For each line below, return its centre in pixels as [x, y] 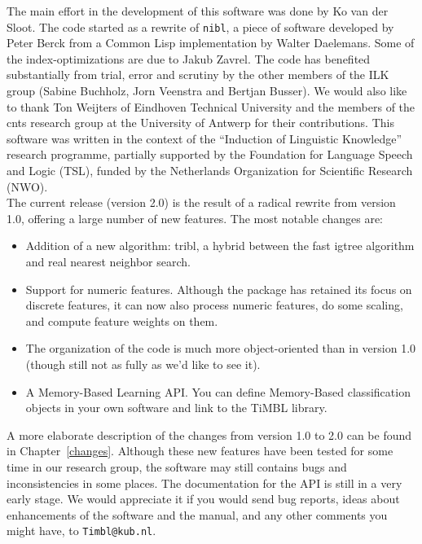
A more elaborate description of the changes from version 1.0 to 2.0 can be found [209, 434]
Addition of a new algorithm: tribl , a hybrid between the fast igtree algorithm [220, 246]
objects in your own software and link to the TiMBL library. [176, 408]
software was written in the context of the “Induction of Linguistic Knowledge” [204, 138]
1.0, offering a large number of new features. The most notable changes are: [195, 218]
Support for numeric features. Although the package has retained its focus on [219, 289]
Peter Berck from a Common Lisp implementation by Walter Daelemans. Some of [211, 43]
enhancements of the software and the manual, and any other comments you [197, 514]
